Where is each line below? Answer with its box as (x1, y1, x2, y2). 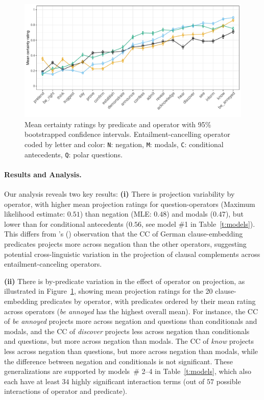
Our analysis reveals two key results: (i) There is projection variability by (4, 189, 235, 199)
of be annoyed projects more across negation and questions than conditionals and (4, 316, 257, 326)
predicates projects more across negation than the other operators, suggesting (4, 238, 247, 249)
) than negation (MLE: (80, 208, 152, 219)
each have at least (4, 375, 60, 386)
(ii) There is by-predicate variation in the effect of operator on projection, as (4, 275, 245, 286)
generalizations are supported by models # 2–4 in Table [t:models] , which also (4, 366, 251, 377)
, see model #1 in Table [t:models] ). (141, 218, 255, 229)
